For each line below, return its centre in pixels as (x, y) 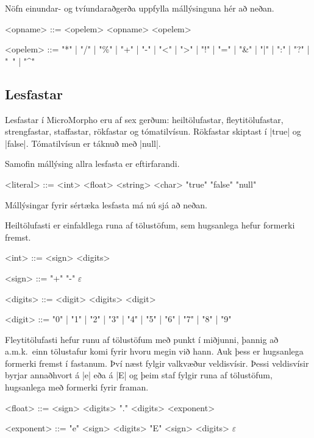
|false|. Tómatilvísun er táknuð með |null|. (83, 143)
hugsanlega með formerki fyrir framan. (77, 387)
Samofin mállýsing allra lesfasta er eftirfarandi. (92, 164)
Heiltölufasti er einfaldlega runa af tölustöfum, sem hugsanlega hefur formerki (150, 225)
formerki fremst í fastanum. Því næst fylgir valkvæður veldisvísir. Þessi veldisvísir (157, 363)
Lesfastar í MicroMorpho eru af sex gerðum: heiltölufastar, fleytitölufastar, (144, 119)
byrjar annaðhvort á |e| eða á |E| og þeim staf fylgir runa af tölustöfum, (139, 375)
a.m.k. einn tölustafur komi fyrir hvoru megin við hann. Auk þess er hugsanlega (154, 351)
